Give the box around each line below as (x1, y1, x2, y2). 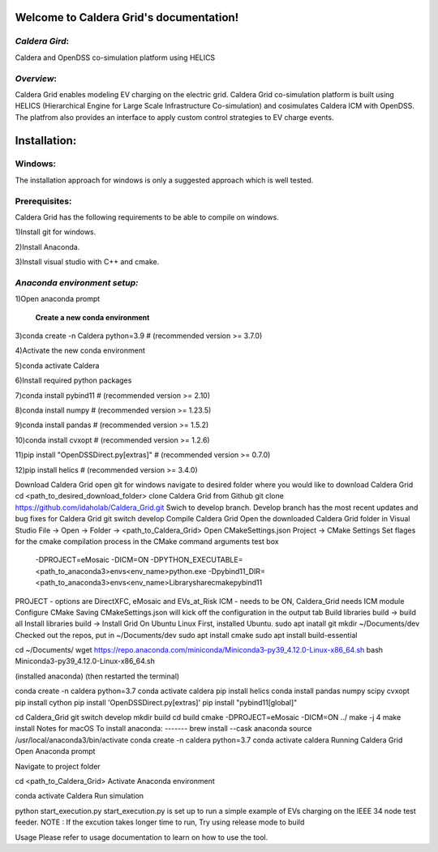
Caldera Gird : (15, 36, 70, 47)
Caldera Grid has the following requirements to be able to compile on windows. (15, 212, 279, 222)
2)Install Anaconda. (15, 242, 80, 251)
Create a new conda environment (35, 312, 150, 322)
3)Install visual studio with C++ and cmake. (15, 257, 160, 267)
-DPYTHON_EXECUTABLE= (150, 555, 243, 565)
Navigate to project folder (15, 761, 101, 771)
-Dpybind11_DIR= (208, 566, 265, 576)
